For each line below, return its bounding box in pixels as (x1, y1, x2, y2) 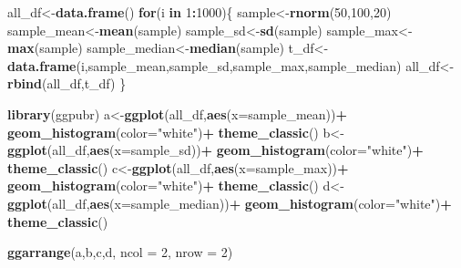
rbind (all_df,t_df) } (7, 74, 127, 93)
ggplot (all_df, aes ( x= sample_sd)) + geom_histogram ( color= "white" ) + (7, 140, 424, 160)
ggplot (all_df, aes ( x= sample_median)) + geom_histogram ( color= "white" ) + (7, 193, 452, 212)
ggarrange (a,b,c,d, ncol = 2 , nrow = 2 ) (7, 242, 233, 262)
